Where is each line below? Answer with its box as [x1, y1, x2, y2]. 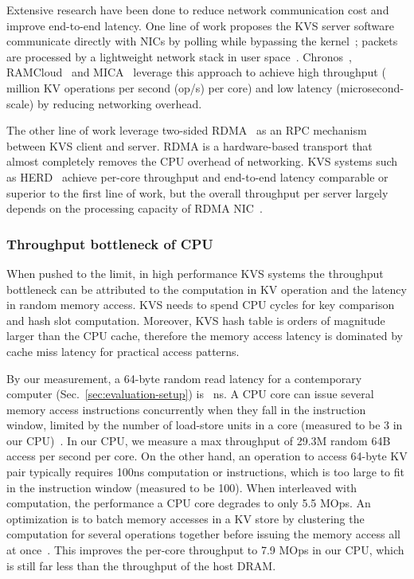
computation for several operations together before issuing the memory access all [6, 526, 400, 542]
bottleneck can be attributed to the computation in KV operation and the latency [6, 280, 407, 297]
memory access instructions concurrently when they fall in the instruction [6, 401, 366, 417]
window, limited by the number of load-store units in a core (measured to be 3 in [6, 417, 403, 433]
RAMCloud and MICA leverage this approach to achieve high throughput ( [6, 64, 386, 80]
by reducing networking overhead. [37, 95, 202, 111]
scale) [6, 95, 34, 111]
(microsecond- [336, 79, 404, 96]
